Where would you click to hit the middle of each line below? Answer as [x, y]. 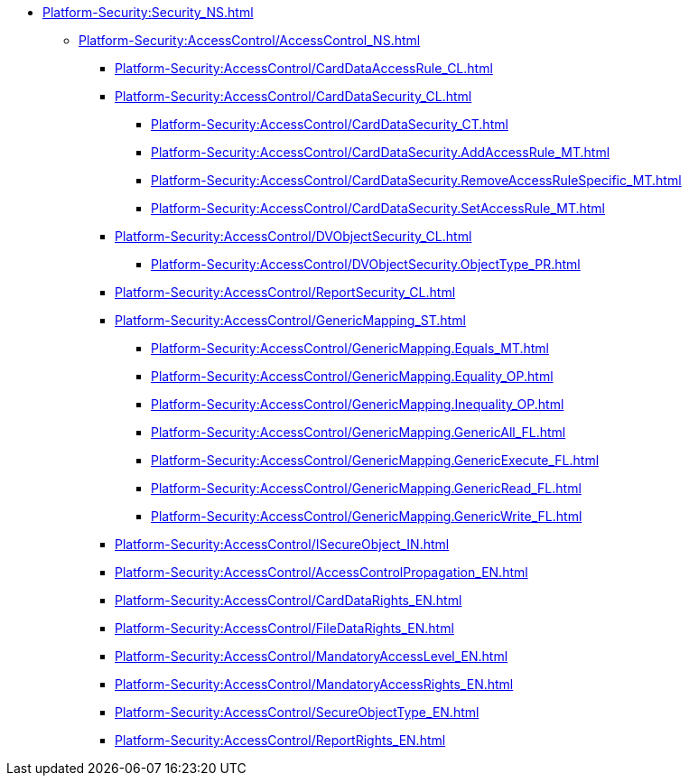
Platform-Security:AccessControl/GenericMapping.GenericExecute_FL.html [375, 460]
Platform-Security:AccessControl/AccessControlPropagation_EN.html [321, 572]
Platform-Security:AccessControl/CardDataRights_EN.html [289, 600]
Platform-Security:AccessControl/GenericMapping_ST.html [290, 320]
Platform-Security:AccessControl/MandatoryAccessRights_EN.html [314, 684]
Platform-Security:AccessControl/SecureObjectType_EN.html [297, 712]
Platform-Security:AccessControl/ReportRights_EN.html [280, 740]
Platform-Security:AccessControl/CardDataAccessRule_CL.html [304, 68]
